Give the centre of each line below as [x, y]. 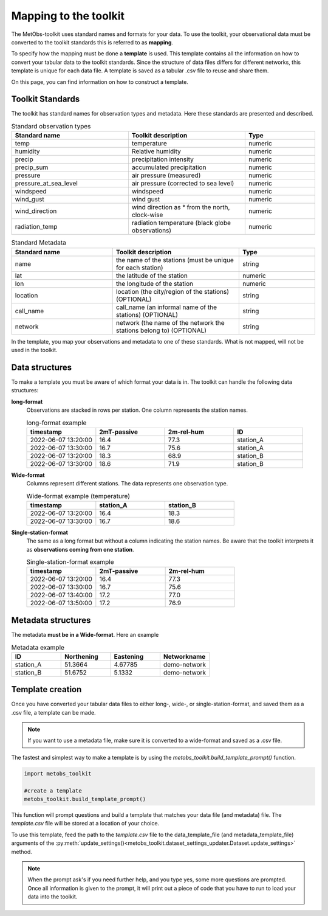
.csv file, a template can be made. [54, 712]
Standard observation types [51, 126]
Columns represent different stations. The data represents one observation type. [127, 484]
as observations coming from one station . [80, 549]
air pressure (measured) [166, 175]
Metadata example [38, 647]
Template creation [46, 689]
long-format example [56, 423]
